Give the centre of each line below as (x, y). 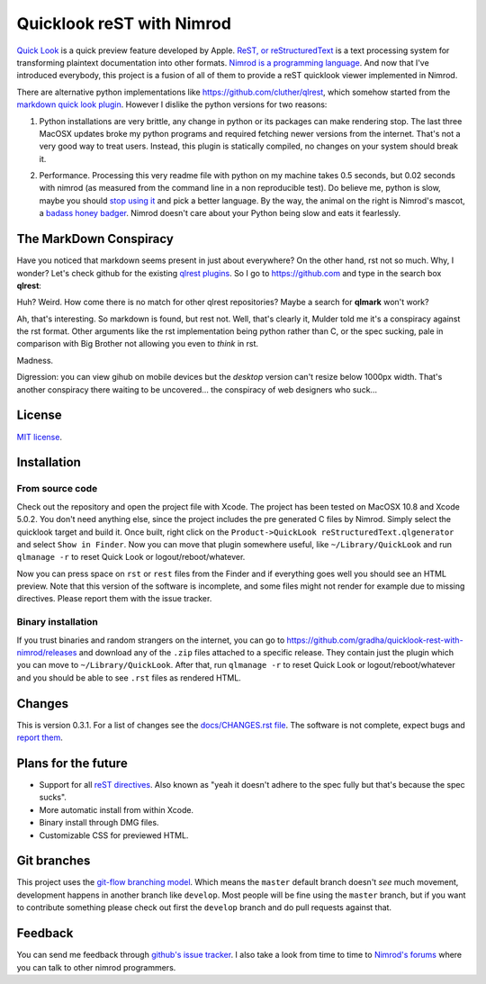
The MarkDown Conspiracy (95, 239)
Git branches (54, 861)
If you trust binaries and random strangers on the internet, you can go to (151, 640)
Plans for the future (72, 763)
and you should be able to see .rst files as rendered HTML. (129, 677)
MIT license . (40, 437)
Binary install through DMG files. (99, 823)
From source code (57, 489)
